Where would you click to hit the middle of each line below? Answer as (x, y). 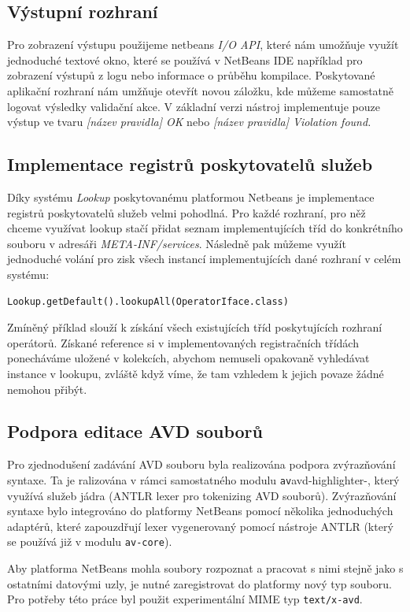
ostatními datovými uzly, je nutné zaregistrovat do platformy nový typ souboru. (199, 583)
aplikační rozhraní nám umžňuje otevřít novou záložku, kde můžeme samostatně (201, 90)
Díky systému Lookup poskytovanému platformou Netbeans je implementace (191, 197)
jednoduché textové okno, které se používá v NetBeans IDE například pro (185, 59)
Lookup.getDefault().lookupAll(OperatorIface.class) (148, 301)
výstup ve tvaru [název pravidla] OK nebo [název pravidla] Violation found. (189, 122)
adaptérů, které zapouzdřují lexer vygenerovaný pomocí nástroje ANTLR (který (200, 526)
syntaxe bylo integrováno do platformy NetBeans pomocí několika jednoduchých (200, 511)
